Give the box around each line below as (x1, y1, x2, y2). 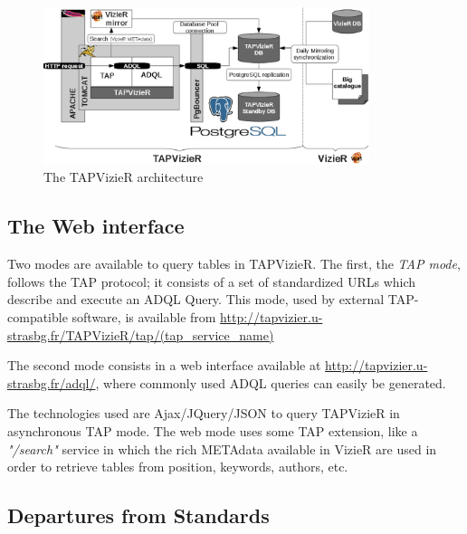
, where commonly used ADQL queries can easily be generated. (95, 373, 446, 392)
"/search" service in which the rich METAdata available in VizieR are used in (7, 439, 437, 458)
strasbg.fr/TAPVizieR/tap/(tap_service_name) (7, 325, 274, 344)
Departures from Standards (7, 501, 270, 529)
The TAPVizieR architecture (43, 167, 204, 186)
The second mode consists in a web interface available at (7, 356, 321, 375)
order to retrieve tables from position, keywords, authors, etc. (7, 457, 348, 476)
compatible (7, 308, 68, 327)
